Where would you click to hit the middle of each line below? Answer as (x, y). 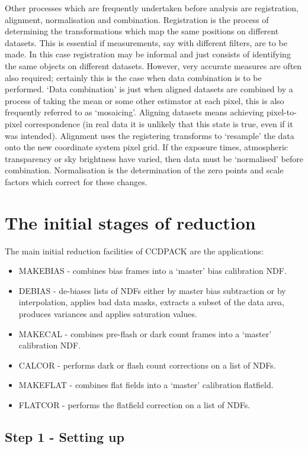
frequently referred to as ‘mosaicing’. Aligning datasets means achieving (134, 112)
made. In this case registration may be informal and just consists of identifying (148, 54)
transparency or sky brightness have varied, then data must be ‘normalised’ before (154, 158)
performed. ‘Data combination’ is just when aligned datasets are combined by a (149, 89)
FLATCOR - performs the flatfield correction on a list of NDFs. (134, 404)
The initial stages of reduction (130, 222)
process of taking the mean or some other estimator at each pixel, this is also (145, 100)
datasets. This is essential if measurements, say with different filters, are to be (146, 42)
